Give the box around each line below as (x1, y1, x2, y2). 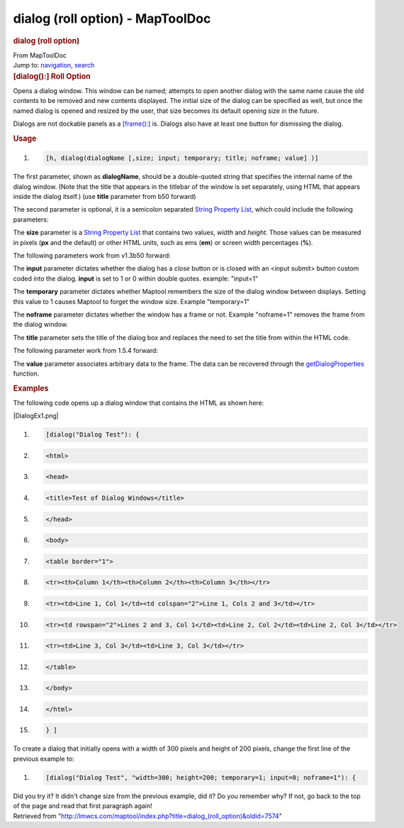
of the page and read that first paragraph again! (13, 802, 152, 810)
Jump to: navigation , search (13, 61, 95, 70)
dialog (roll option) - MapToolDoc (13, 11, 211, 26)
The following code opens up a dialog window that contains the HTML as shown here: (13, 398, 264, 407)
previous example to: (13, 754, 74, 763)
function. (13, 369, 40, 378)
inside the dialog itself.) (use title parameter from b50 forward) (13, 192, 196, 201)
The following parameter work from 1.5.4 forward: (13, 347, 159, 355)
